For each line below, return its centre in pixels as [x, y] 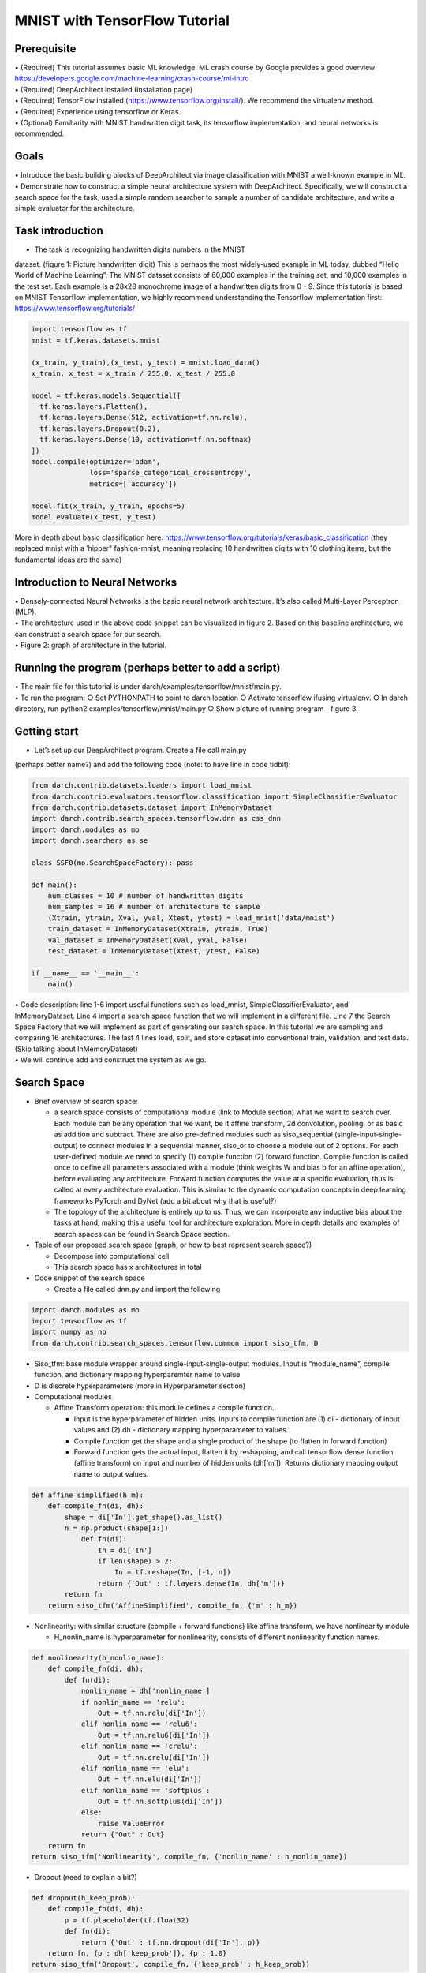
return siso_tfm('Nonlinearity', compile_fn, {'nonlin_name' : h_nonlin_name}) [189, 1857]
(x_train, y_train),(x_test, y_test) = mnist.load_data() [146, 362]
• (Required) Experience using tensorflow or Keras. [98, 111]
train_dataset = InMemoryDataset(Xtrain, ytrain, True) [158, 929]
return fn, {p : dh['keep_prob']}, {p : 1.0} [137, 1953]
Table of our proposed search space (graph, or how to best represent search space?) [173, 1245]
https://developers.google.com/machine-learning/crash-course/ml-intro [132, 78]
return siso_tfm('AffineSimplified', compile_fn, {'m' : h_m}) [173, 1605]
